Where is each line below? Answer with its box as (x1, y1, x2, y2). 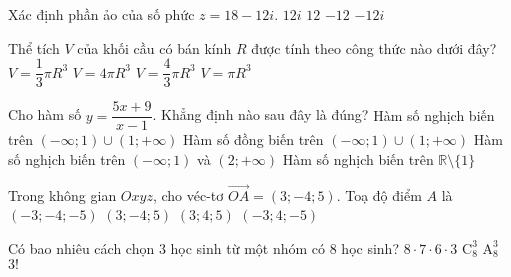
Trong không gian (8, 184, 117, 205)
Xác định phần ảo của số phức (8, 4, 195, 24)
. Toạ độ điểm (336, 184, 422, 205)
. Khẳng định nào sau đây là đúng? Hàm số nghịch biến (152, 104, 495, 125)
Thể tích (8, 37, 60, 58)
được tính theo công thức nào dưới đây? (251, 37, 497, 58)
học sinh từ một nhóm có (170, 237, 326, 258)
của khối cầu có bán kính (77, 37, 232, 58)
